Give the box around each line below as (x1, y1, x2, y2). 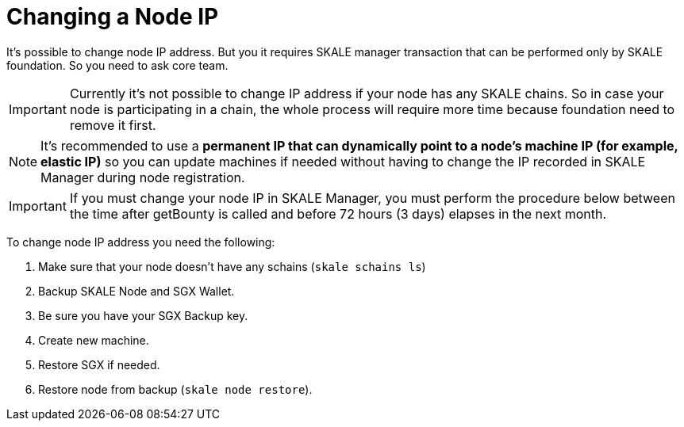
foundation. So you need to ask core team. (6, 58, 229, 72)
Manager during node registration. (40, 169, 245, 185)
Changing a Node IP (6, 3, 219, 30)
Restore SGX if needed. (38, 357, 160, 372)
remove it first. (69, 116, 156, 133)
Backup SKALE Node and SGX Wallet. (38, 284, 235, 298)
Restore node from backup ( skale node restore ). (38, 382, 313, 396)
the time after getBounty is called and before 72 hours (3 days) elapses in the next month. (69, 205, 607, 222)
